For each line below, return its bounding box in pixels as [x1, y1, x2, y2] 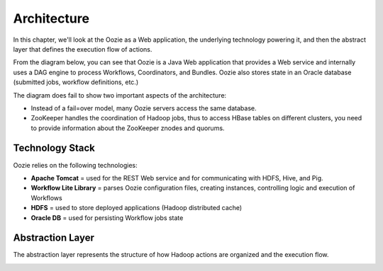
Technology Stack [13, 142, 95, 154]
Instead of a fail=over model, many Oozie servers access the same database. [30, 103, 257, 113]
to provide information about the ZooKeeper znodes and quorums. [30, 124, 225, 132]
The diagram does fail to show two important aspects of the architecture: [13, 91, 227, 99]
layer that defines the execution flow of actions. [13, 45, 152, 53]
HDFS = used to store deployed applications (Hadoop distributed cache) [30, 204, 243, 212]
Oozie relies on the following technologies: [13, 161, 138, 169]
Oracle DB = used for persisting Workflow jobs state [30, 213, 184, 222]
